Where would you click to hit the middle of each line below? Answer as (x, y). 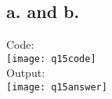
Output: (26, 73)
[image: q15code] (51, 59)
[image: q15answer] (57, 87)
